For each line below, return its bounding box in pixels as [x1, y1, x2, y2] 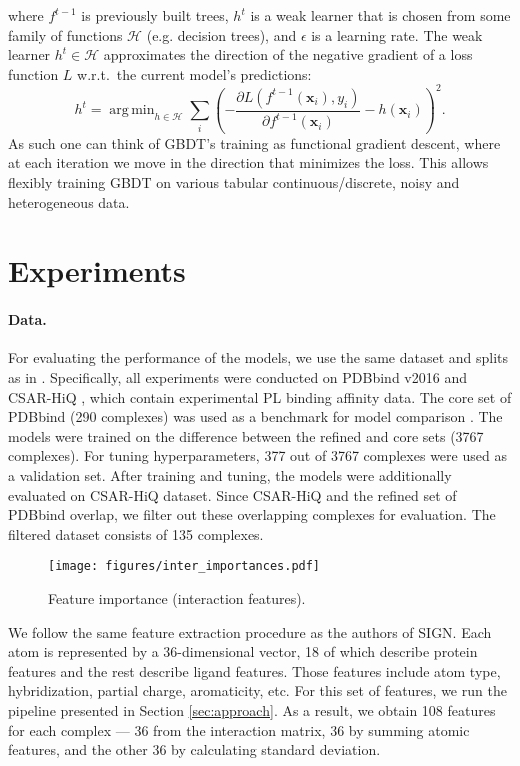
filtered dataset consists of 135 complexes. [8, 523, 264, 544]
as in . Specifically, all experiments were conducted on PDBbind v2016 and [8, 366, 467, 387]
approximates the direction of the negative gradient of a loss [103, 44, 473, 65]
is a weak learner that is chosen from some [250, 5, 511, 25]
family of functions [8, 24, 123, 45]
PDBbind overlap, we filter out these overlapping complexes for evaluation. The [8, 504, 496, 525]
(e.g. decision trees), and [146, 24, 297, 45]
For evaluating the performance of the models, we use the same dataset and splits [8, 347, 509, 368]
